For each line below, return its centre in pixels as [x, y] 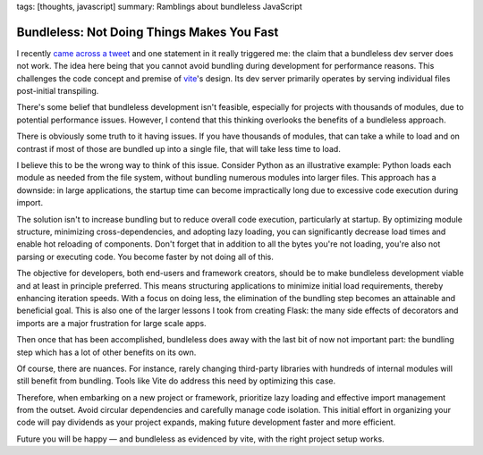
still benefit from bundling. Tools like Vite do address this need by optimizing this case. [176, 381]
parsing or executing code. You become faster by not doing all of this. [145, 257]
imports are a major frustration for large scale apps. [111, 323]
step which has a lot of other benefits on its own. [106, 352]
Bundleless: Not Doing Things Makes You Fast [148, 32]
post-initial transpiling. [58, 91]
